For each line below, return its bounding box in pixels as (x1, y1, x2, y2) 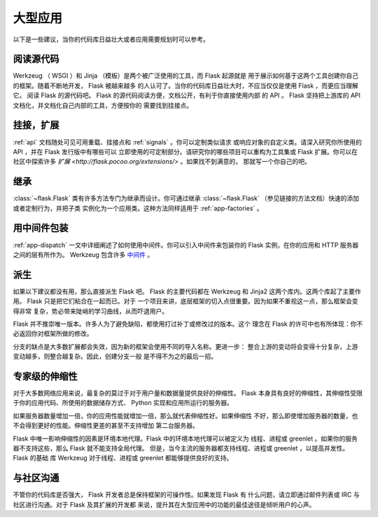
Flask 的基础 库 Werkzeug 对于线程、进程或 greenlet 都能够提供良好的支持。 (13, 454, 233, 462)
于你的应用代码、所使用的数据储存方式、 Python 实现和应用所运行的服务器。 (13, 399, 234, 407)
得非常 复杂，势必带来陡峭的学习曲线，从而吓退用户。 (13, 307, 168, 315)
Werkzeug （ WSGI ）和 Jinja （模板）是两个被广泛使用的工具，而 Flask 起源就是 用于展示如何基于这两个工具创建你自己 (13, 71, 358, 80)
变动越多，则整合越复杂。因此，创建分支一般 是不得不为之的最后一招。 (13, 352, 217, 361)
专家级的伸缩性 (13, 370, 78, 382)
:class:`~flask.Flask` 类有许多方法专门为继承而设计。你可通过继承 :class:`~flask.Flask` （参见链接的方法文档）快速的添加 (13, 194, 360, 202)
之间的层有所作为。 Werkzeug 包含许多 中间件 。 (13, 250, 154, 258)
